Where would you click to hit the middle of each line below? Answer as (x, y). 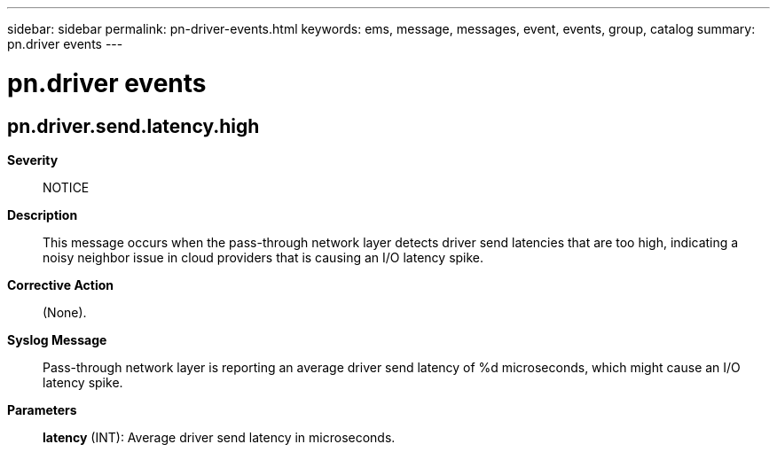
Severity (33, 160)
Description (43, 214)
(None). (65, 312)
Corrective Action (60, 284)
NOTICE (66, 187)
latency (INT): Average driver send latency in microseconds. (219, 437)
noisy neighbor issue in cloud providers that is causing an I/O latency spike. (263, 257)
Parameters (42, 409)
